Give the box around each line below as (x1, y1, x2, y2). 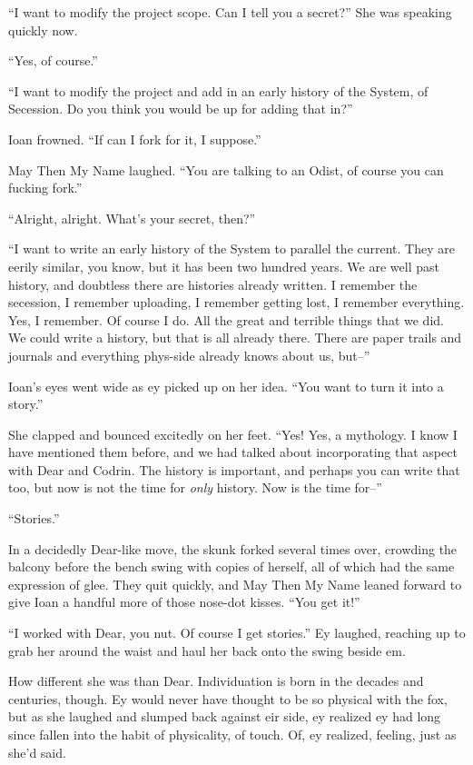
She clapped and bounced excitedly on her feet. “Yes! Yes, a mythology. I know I (8, 424, 458, 443)
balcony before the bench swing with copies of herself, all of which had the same (8, 557, 455, 576)
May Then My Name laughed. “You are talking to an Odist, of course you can (8, 160, 444, 179)
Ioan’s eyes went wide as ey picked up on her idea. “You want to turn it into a (8, 376, 444, 395)
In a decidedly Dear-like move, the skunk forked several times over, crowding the (8, 539, 458, 558)
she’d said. (8, 742, 66, 761)
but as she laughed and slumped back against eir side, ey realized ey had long (8, 707, 441, 726)
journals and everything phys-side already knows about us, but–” (8, 345, 370, 364)
